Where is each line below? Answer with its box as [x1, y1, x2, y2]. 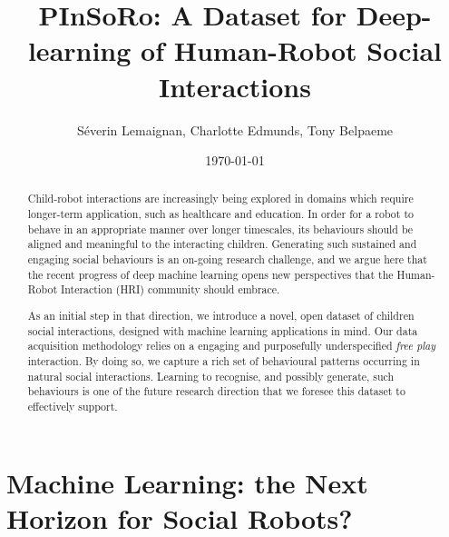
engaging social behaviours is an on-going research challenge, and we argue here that [27, 252, 427, 267]
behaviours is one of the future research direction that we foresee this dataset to [27, 383, 405, 399]
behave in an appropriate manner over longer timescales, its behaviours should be [27, 221, 414, 236]
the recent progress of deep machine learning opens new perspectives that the [27, 266, 394, 282]
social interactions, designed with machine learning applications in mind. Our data [27, 323, 418, 338]
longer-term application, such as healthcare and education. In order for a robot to [27, 206, 414, 222]
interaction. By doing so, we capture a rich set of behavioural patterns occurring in [27, 353, 420, 368]
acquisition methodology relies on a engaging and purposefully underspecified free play [27, 338, 436, 353]
